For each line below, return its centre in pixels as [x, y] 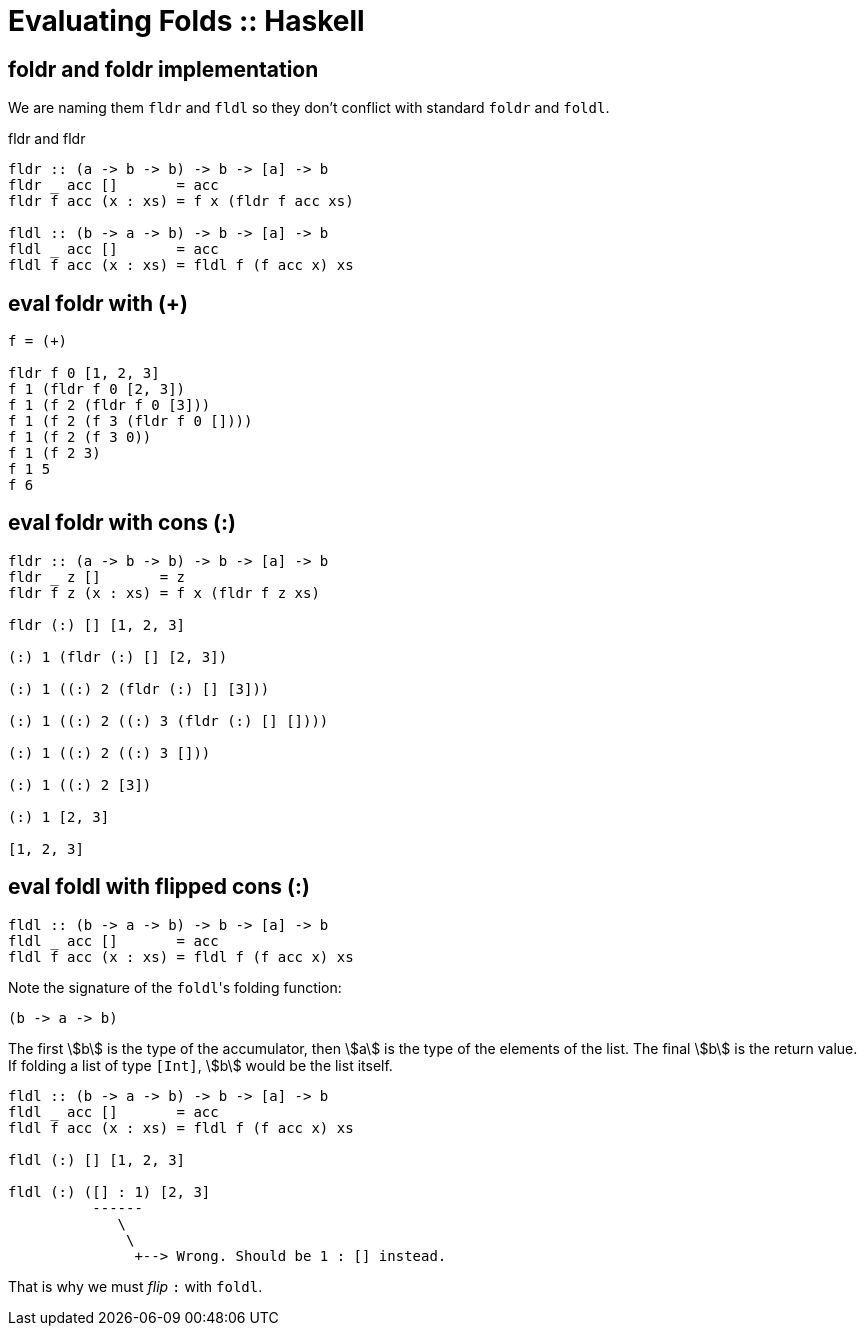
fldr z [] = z [97, 576]
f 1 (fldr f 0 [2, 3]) [97, 389]
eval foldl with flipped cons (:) [159, 887]
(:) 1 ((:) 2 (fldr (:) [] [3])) [139, 688]
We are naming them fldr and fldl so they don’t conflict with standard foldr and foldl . [309, 108]
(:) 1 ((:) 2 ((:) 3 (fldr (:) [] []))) [168, 720]
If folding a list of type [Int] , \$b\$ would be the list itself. [200, 1065]
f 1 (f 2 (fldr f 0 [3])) [109, 405]
